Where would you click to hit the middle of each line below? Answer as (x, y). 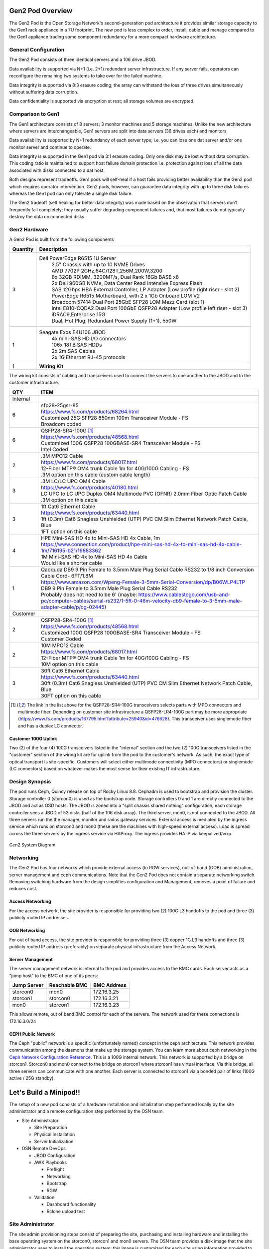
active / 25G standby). (32, 1078)
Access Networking (30, 901)
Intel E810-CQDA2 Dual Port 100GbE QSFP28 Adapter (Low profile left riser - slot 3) (149, 308)
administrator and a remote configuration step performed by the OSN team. (87, 1111)
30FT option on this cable (71, 695)
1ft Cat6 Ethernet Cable (68, 506)
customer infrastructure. (34, 383)
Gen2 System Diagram (32, 845)
